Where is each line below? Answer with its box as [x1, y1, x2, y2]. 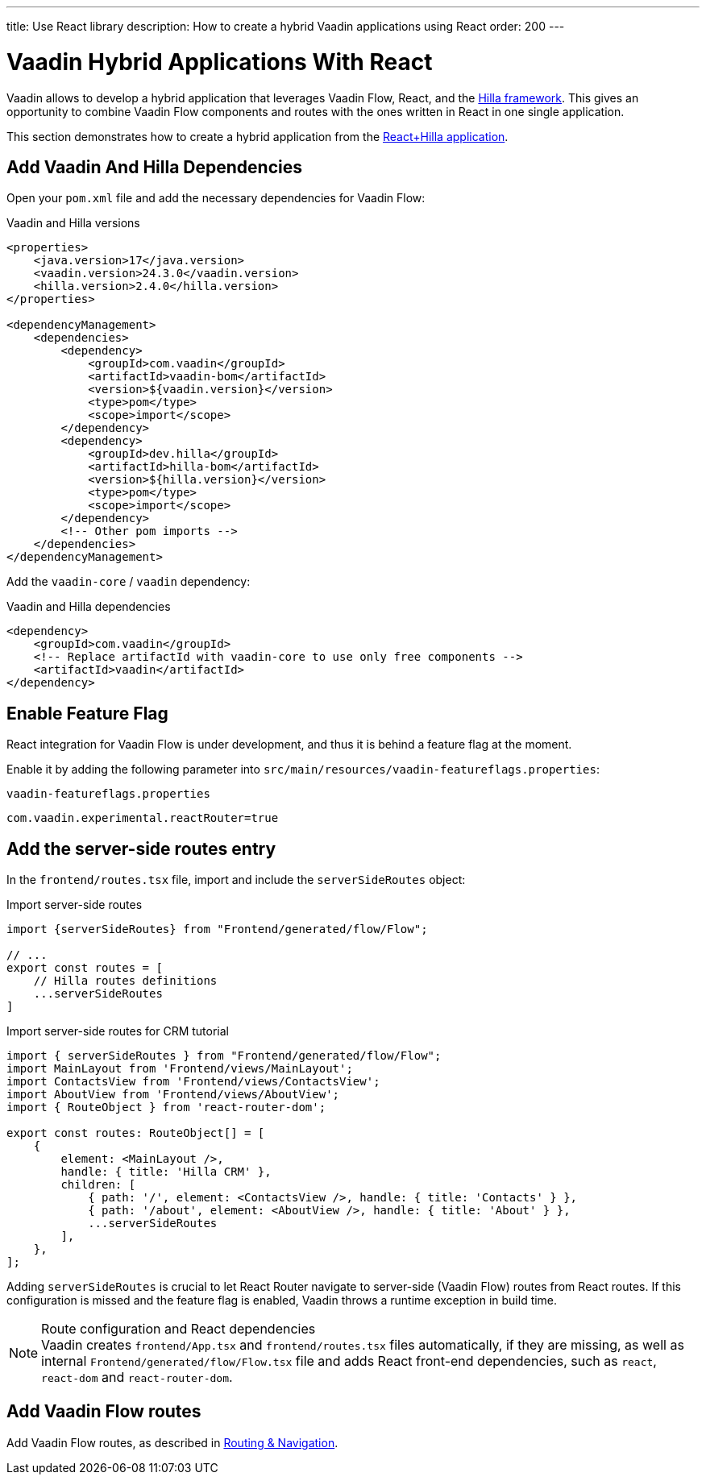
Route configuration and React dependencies [41, 1321, 316, 1338]
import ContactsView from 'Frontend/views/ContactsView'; [6, 1075, 380, 1089]
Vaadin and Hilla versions [6, 216, 140, 230]
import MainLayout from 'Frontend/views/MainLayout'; [6, 1062, 353, 1076]
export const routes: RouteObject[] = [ [6, 1126, 265, 1140]
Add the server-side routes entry [6, 838, 276, 859]
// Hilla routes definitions [33, 974, 218, 988]
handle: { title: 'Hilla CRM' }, [60, 1165, 272, 1179]
